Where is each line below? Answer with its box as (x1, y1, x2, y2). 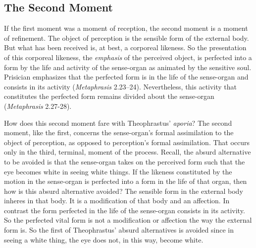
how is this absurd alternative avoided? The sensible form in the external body (4, 185, 243, 196)
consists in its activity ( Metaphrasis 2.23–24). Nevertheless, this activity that (4, 81, 237, 91)
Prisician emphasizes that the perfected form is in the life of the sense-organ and (4, 72, 249, 82)
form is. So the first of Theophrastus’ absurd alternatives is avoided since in (4, 225, 234, 235)
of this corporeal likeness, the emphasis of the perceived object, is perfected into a (4, 52, 252, 62)
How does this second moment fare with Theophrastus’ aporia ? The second (4, 117, 232, 128)
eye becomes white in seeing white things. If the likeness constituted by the (4, 166, 232, 176)
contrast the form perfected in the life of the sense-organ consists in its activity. (4, 205, 245, 215)
